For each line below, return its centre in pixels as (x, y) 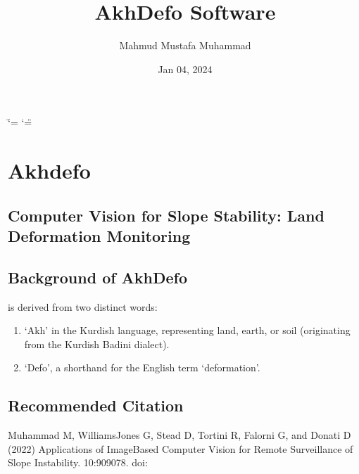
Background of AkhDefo (98, 277)
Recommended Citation (96, 405)
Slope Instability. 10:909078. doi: (78, 462)
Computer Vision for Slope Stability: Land (166, 215)
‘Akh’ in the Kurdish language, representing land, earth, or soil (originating (187, 330)
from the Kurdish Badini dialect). (97, 344)
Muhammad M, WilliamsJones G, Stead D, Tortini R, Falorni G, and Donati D (179, 435)
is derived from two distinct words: (83, 306)
